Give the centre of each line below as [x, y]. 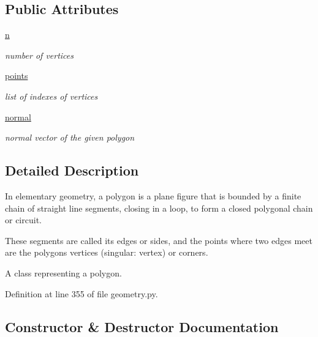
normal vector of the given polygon [70, 137]
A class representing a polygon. [63, 272]
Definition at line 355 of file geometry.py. [81, 293]
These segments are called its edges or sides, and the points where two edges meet [159, 240]
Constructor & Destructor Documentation [142, 326]
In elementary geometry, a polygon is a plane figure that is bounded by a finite [153, 195]
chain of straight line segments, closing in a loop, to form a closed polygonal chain [159, 208]
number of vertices [40, 55]
